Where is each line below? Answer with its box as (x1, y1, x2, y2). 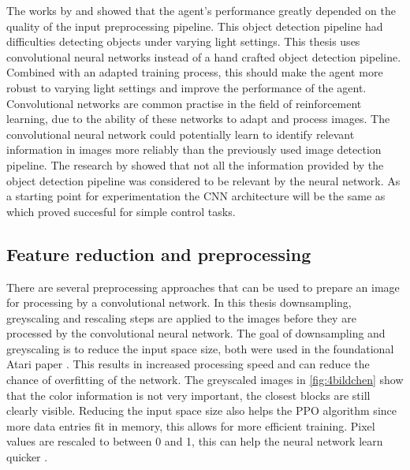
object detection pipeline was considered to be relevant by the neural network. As (6, 172, 401, 188)
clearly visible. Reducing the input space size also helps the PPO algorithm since (6, 402, 397, 419)
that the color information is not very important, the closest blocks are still (6, 386, 371, 403)
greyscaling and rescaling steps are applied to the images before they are (6, 309, 356, 326)
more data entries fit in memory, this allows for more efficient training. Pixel (6, 417, 375, 434)
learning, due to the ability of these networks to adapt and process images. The (6, 110, 390, 127)
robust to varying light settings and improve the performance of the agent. (6, 79, 367, 95)
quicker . (6, 449, 48, 465)
